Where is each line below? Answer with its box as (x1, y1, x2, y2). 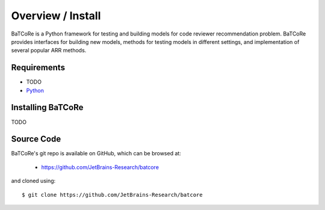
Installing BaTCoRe (11, 102, 84, 113)
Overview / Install (11, 9, 101, 22)
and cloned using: (11, 178, 56, 185)
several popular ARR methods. (11, 47, 87, 54)
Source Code (11, 134, 61, 144)
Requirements (11, 63, 66, 73)
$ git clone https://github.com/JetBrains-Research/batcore (22, 191, 203, 198)
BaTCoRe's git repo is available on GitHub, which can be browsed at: (11, 150, 182, 157)
